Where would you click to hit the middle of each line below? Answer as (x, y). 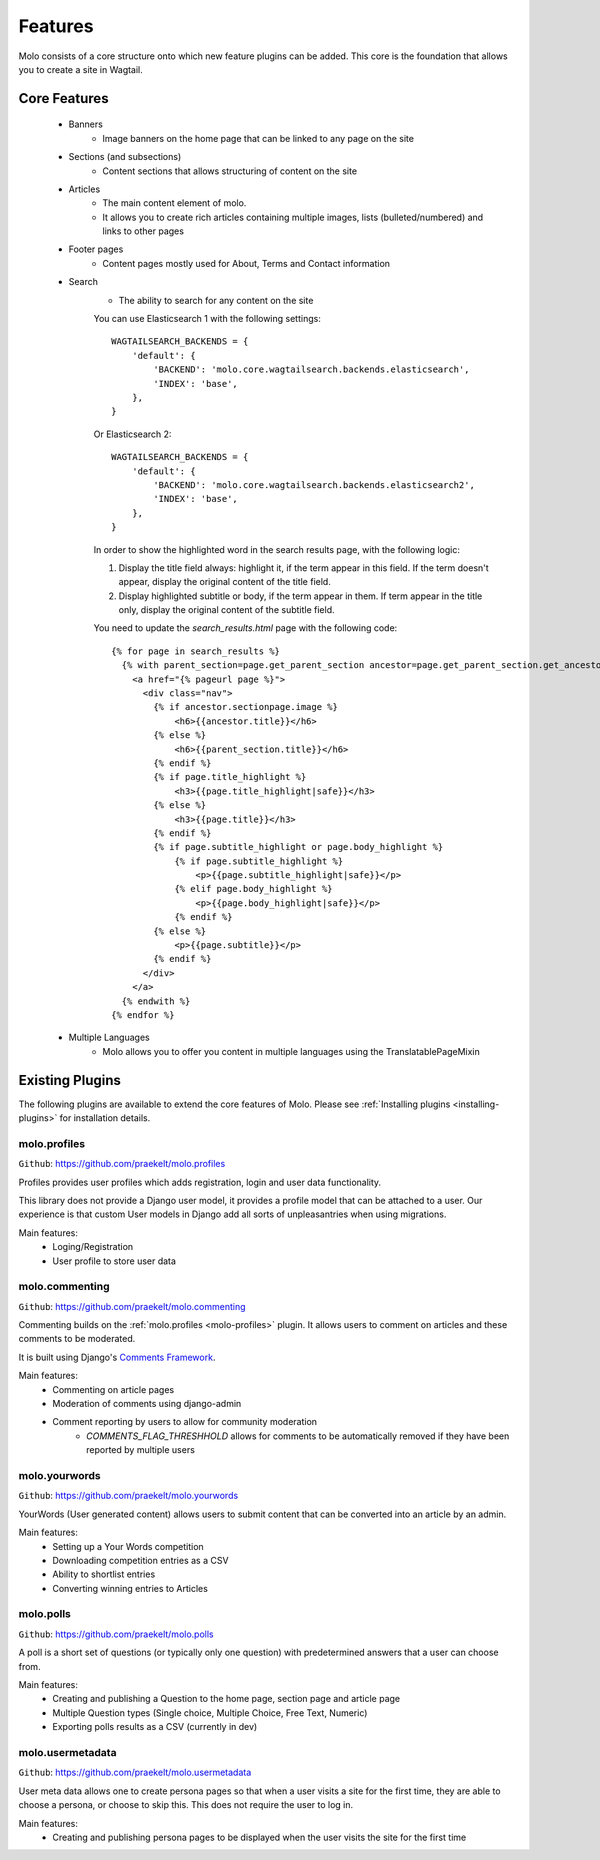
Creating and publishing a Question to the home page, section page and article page (226, 1699)
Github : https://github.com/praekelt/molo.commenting (132, 1306)
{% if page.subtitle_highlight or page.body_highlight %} (298, 847)
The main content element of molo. (174, 203)
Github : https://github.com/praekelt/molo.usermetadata (135, 1772)
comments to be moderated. (77, 1339)
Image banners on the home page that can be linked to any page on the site (258, 138)
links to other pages (143, 231)
